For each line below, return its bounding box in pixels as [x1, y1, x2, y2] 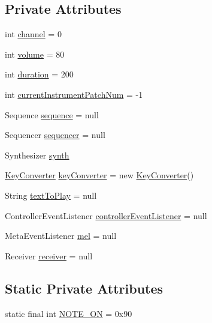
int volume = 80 [5, 47, 65, 60]
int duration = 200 [5, 68, 74, 80]
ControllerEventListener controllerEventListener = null [5, 209, 207, 222]
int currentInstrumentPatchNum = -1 [5, 88, 143, 100]
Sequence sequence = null [5, 108, 99, 121]
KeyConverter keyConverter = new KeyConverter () [5, 169, 194, 181]
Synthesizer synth [5, 148, 69, 161]
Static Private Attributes [5, 279, 163, 297]
